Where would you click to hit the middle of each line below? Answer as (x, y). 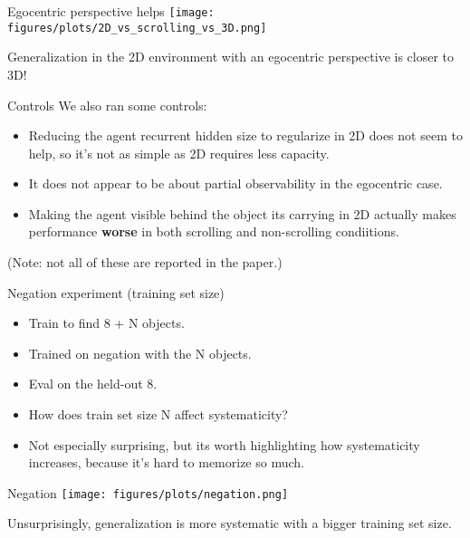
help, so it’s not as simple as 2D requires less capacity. (179, 153)
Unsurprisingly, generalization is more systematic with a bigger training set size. (230, 523)
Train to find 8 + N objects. (106, 323)
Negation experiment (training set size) (116, 292)
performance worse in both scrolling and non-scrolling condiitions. (214, 231)
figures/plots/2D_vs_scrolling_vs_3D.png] (137, 28)
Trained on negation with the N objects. (140, 353)
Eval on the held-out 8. (93, 384)
